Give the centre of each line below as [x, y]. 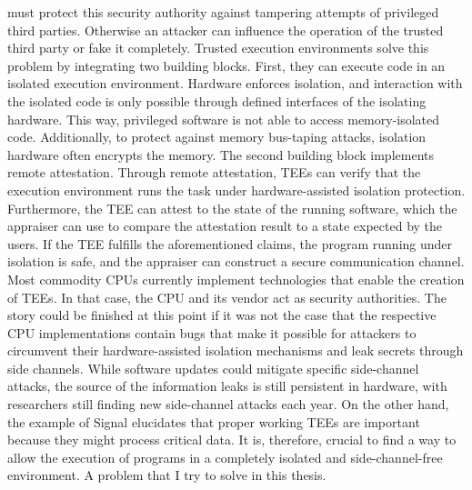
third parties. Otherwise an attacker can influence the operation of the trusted [226, 30]
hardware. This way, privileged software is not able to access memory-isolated [224, 119]
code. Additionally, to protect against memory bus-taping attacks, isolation [217, 137]
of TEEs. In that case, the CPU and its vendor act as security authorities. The [227, 297]
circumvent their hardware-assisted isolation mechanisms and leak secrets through [236, 350]
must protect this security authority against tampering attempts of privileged [223, 12]
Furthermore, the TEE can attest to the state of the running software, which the [232, 208]
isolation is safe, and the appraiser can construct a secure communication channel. [236, 261]
